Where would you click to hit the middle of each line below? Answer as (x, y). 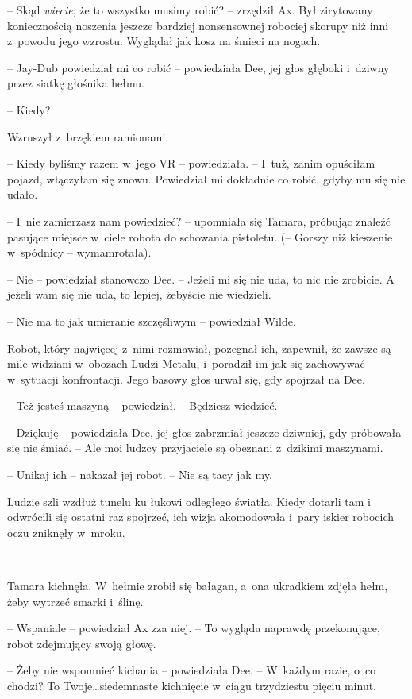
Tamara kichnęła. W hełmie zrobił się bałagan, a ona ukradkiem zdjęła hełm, (198, 586)
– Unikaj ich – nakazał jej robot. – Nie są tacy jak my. (140, 475)
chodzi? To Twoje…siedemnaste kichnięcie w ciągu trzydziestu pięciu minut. (192, 685)
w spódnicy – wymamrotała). (79, 252)
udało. (23, 194)
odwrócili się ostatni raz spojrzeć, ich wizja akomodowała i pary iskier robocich (201, 517)
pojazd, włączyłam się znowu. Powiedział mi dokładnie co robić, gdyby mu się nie (206, 178)
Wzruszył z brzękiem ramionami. (88, 136)
